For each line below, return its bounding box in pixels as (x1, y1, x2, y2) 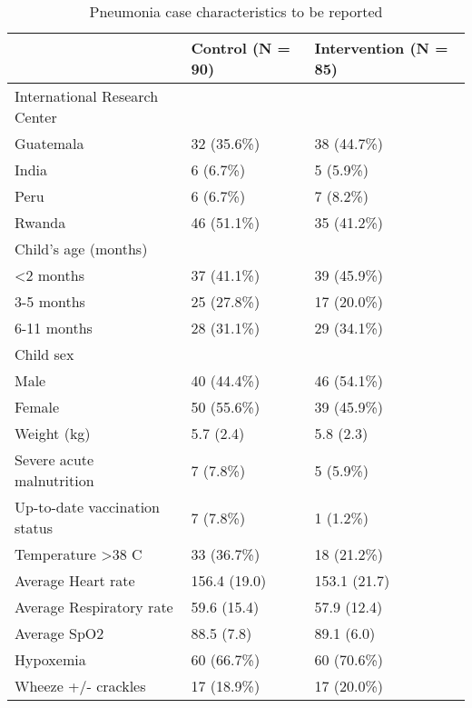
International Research (15, 85, 159, 106)
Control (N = (191, 37, 290, 58)
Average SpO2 (15, 623, 104, 643)
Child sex (15, 344, 74, 364)
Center (15, 106, 57, 127)
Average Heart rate (15, 570, 135, 591)
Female (15, 396, 60, 417)
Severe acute (15, 449, 94, 470)
